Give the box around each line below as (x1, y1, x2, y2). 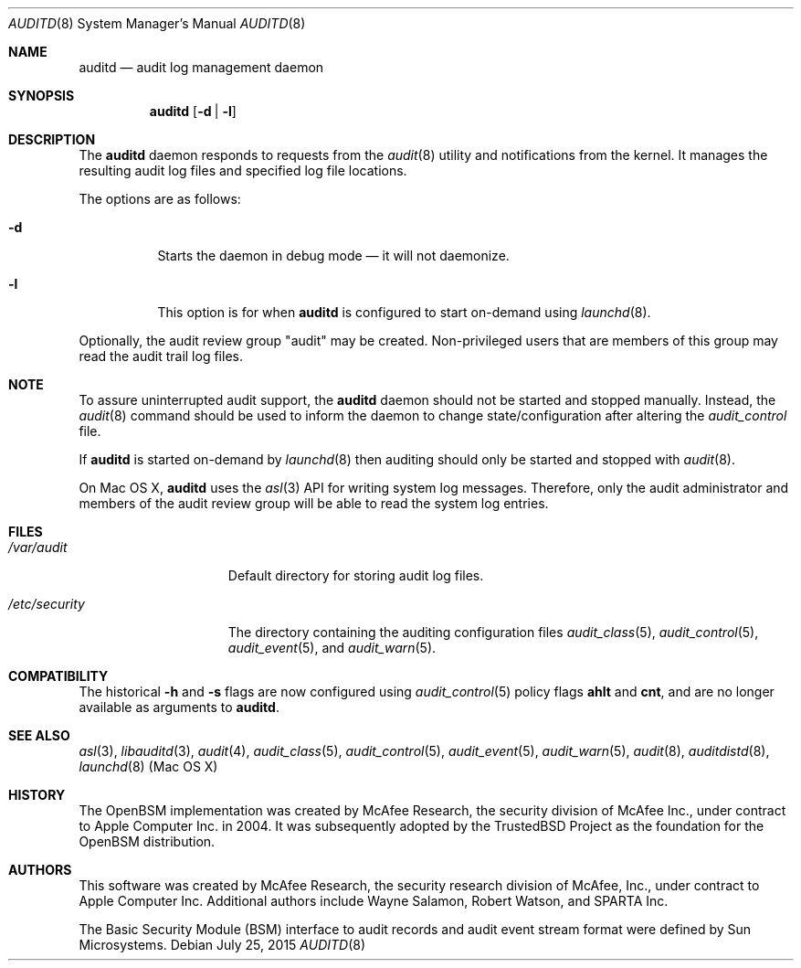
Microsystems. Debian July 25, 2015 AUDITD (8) (79, 937, 366, 952)
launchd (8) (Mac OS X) (79, 759, 218, 774)
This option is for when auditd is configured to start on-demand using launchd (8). (157, 304, 651, 320)
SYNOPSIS (8, 88, 75, 103)
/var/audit (8, 539, 68, 555)
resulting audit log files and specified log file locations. (79, 163, 407, 178)
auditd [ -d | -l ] (149, 103, 237, 119)
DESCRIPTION (8, 132, 96, 147)
